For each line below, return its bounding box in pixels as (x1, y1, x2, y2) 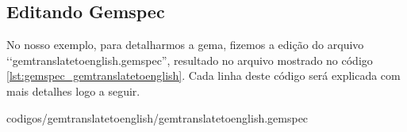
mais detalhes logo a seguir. (6, 82, 140, 99)
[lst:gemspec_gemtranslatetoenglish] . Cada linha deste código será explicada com (6, 67, 401, 84)
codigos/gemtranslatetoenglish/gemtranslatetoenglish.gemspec (6, 109, 309, 126)
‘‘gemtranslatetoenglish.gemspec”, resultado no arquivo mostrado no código (6, 51, 373, 68)
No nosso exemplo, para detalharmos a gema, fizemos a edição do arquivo (6, 36, 364, 53)
